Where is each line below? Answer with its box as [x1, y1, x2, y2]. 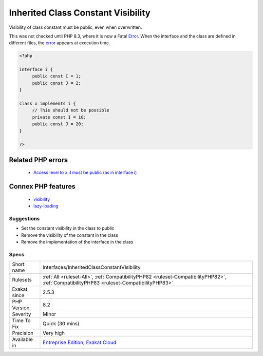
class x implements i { [19, 101, 76, 107]
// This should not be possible [32, 108, 110, 113]
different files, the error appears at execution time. [9, 40, 111, 46]
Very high [42, 330, 65, 337]
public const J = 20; [32, 121, 84, 127]
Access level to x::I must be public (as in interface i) [33, 169, 137, 175]
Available [12, 336, 33, 343]
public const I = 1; [32, 74, 81, 79]
